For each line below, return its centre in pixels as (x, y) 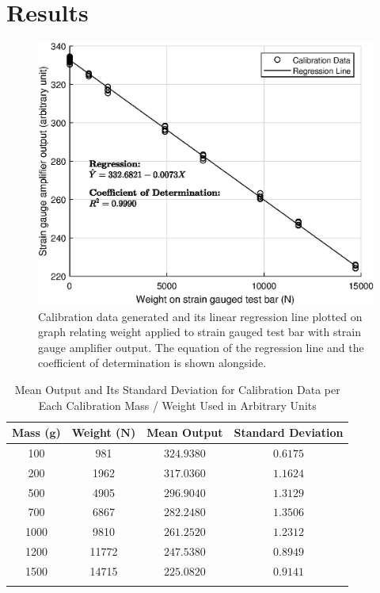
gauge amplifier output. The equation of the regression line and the (201, 347)
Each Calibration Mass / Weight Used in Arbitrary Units (177, 405)
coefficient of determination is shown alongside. (152, 363)
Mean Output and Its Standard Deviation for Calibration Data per (177, 389)
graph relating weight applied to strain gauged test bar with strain (200, 332)
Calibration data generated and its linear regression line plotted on (200, 316)
